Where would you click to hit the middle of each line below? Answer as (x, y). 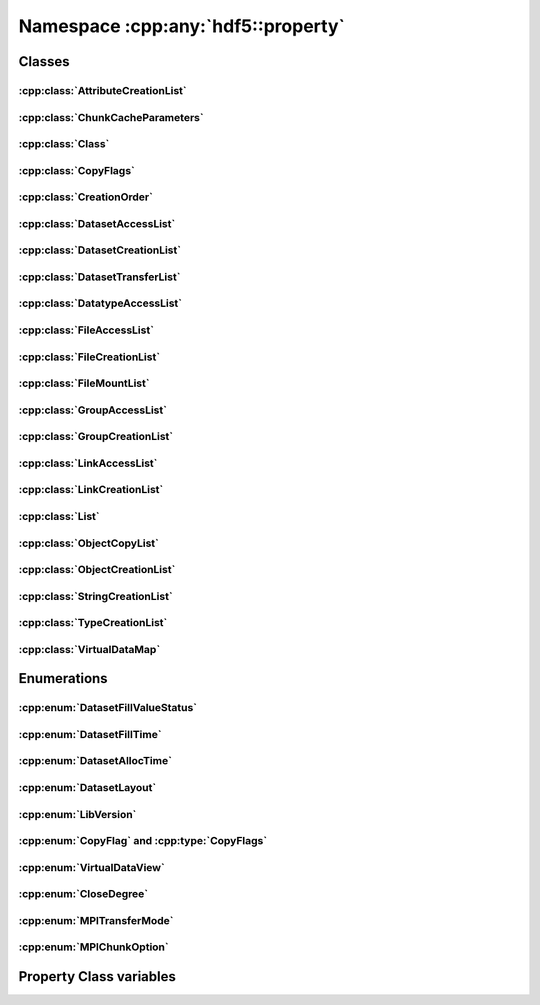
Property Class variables (97, 976)
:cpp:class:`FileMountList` (84, 383)
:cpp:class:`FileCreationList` (89, 357)
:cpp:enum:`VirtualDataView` (91, 867)
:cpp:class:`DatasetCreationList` (100, 250)
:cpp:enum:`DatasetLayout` (87, 788)
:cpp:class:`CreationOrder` (86, 197)
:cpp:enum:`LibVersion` (77, 814)
